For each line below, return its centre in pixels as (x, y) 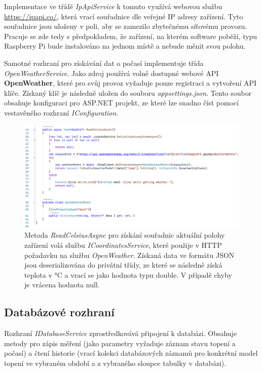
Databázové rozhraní (59, 312)
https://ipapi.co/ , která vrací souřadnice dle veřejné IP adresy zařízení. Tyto (124, 16)
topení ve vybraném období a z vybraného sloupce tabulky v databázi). (115, 363)
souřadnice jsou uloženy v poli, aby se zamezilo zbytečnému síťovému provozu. (126, 26)
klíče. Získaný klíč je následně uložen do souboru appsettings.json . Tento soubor (128, 92)
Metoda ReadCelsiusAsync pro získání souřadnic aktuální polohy (125, 235)
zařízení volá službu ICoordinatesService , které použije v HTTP (123, 245)
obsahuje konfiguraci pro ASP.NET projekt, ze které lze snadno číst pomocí (122, 103)
